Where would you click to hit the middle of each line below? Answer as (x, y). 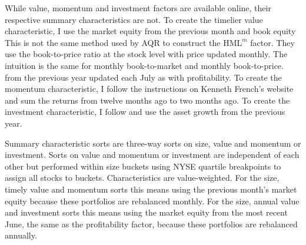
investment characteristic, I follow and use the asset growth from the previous (145, 112)
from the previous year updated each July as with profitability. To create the (143, 77)
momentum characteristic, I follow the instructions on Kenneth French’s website (149, 89)
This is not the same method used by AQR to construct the (113, 42)
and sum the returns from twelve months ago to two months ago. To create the (147, 100)
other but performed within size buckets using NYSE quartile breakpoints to (143, 166)
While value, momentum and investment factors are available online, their (138, 8)
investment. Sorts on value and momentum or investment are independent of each (152, 155)
